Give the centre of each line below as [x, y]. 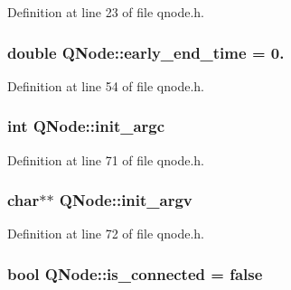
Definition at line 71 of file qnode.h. [106, 159]
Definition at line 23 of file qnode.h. [106, 12]
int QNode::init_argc [86, 126]
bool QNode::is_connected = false [135, 273]
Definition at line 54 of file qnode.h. [106, 85]
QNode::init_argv [126, 200]
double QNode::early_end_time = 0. [146, 52]
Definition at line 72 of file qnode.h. [106, 234]
